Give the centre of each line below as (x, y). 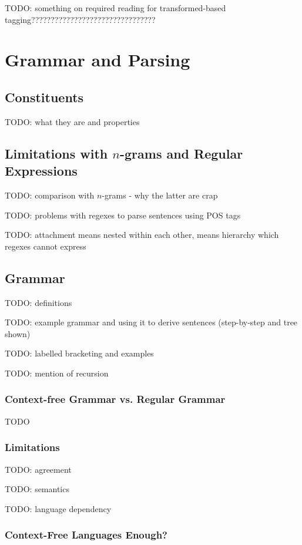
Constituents (44, 97)
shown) (18, 333)
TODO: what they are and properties (72, 121)
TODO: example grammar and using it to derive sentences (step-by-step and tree (151, 322)
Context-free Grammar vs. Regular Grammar (115, 399)
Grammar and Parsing (98, 60)
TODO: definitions (38, 302)
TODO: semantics (37, 489)
